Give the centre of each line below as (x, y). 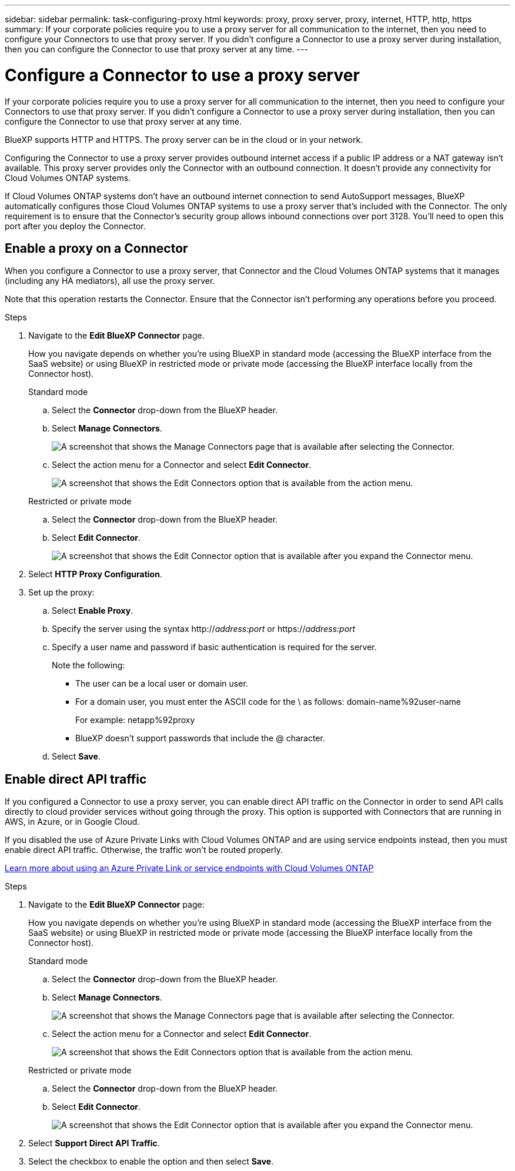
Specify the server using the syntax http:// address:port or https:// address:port (204, 629)
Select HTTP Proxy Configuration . (95, 574)
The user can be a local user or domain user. (162, 684)
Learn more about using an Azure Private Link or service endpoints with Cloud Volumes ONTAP (189, 868)
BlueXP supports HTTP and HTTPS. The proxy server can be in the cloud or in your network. (184, 139)
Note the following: (88, 665)
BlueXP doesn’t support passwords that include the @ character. (200, 738)
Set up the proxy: (61, 593)
